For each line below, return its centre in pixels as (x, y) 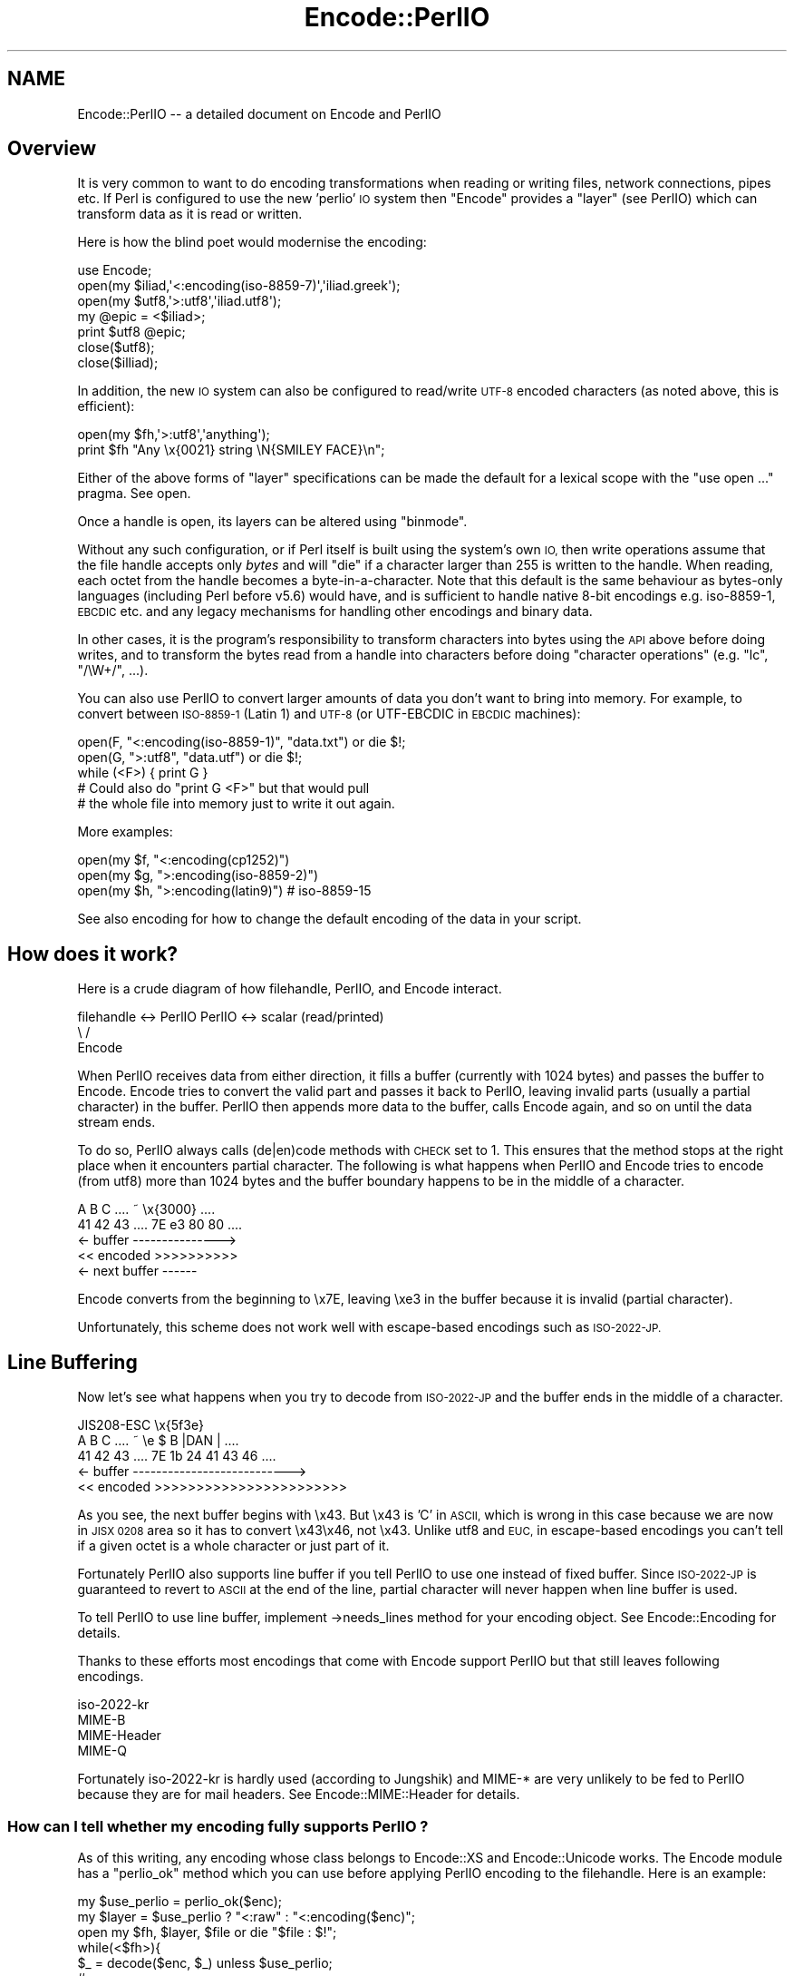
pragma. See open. (134, 494)
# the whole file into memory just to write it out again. (236, 804)
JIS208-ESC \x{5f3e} (140, 1425)
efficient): (106, 406)
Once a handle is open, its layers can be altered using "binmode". (272, 522)
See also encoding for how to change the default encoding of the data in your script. (329, 919)
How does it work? (93, 954)
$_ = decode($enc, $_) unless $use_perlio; (205, 1962)
